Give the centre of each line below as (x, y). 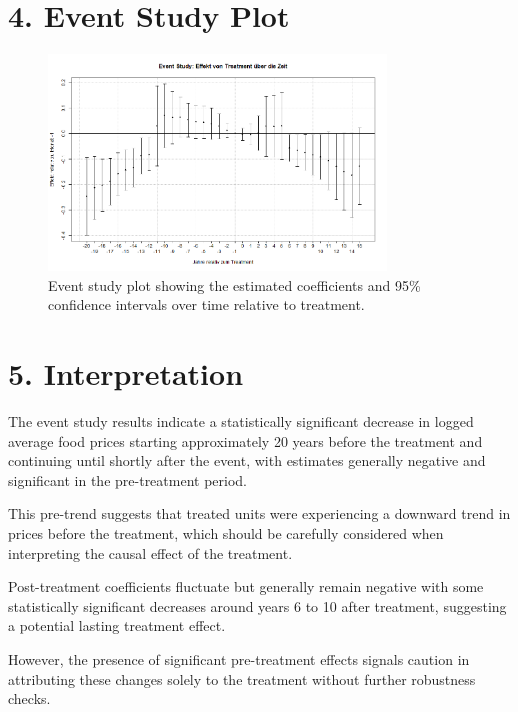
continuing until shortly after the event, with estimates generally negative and (247, 460)
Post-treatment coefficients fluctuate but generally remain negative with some (246, 586)
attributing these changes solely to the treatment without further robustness (242, 678)
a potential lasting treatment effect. (117, 625)
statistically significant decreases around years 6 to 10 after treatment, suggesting (257, 605)
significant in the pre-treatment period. (127, 479)
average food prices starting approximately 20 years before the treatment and (245, 440)
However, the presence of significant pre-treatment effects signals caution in (239, 659)
